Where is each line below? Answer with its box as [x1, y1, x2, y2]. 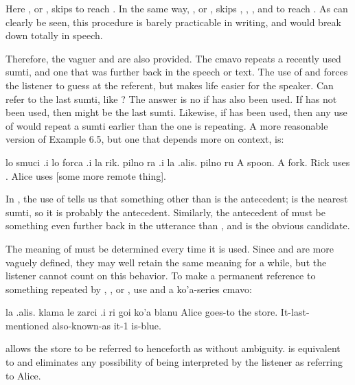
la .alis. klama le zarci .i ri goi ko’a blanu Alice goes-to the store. [5, 305, 278, 319]
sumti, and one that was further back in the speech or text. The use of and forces [5, 65, 348, 79]
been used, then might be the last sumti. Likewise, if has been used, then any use [5, 105, 347, 119]
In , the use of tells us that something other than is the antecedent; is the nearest [5, 191, 348, 206]
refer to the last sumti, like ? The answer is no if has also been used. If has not [5, 91, 337, 106]
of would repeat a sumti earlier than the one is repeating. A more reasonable [5, 118, 328, 132]
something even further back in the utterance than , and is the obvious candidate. [5, 218, 350, 233]
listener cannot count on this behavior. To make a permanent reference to [5, 268, 316, 283]
